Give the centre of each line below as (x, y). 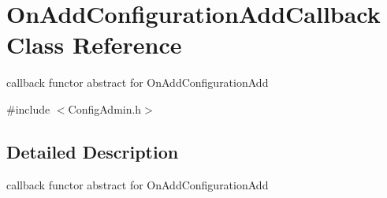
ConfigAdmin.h (105, 108)
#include (28, 108)
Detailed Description (93, 151)
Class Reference (94, 45)
